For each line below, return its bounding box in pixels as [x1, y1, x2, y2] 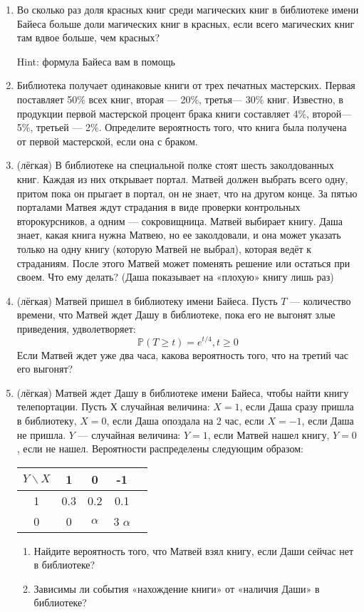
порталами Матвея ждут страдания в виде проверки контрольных [16, 199, 301, 214]
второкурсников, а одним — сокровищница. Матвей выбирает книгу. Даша [16, 213, 343, 228]
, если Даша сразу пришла [239, 399, 354, 414]
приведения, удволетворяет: [16, 321, 136, 336]
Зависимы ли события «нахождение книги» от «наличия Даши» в [33, 581, 320, 596]
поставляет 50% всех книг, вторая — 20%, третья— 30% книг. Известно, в [16, 91, 343, 106]
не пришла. [16, 427, 66, 442]
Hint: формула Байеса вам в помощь [16, 53, 175, 68]
